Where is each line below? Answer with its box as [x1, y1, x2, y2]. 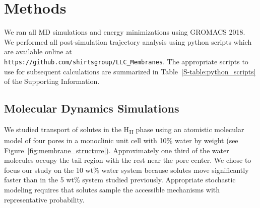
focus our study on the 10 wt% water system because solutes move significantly [4, 164, 249, 175]
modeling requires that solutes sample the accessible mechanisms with [4, 184, 220, 195]
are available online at [4, 46, 72, 57]
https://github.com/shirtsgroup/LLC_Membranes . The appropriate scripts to [4, 56, 248, 66]
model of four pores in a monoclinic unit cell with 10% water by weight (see [4, 135, 238, 146]
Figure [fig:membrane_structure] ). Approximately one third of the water [4, 145, 229, 155]
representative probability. [4, 194, 85, 204]
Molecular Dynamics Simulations [4, 100, 179, 116]
